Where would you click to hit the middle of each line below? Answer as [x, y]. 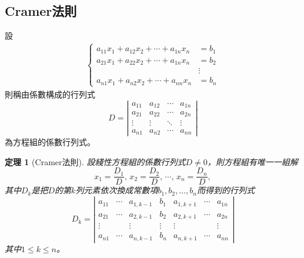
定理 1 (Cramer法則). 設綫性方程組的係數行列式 [95, 161]
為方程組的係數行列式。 [50, 142]
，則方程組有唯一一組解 [253, 161]
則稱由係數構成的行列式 [50, 94]
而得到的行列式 [226, 190]
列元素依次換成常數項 [117, 190]
